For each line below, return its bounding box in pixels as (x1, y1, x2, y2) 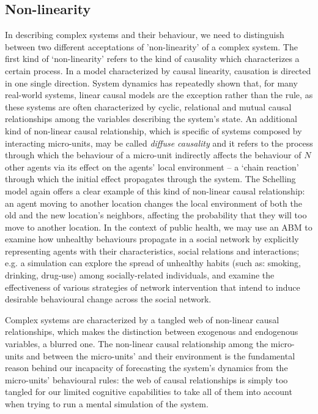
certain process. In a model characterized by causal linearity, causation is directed (5, 64, 311, 77)
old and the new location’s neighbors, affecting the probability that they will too (5, 209, 307, 221)
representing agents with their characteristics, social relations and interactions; (5, 244, 300, 257)
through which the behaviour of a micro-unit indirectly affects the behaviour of (5, 148, 301, 161)
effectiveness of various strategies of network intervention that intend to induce (5, 280, 300, 293)
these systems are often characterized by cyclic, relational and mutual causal (5, 100, 292, 113)
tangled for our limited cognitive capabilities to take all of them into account (5, 385, 292, 398)
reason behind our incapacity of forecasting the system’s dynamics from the (5, 361, 288, 374)
